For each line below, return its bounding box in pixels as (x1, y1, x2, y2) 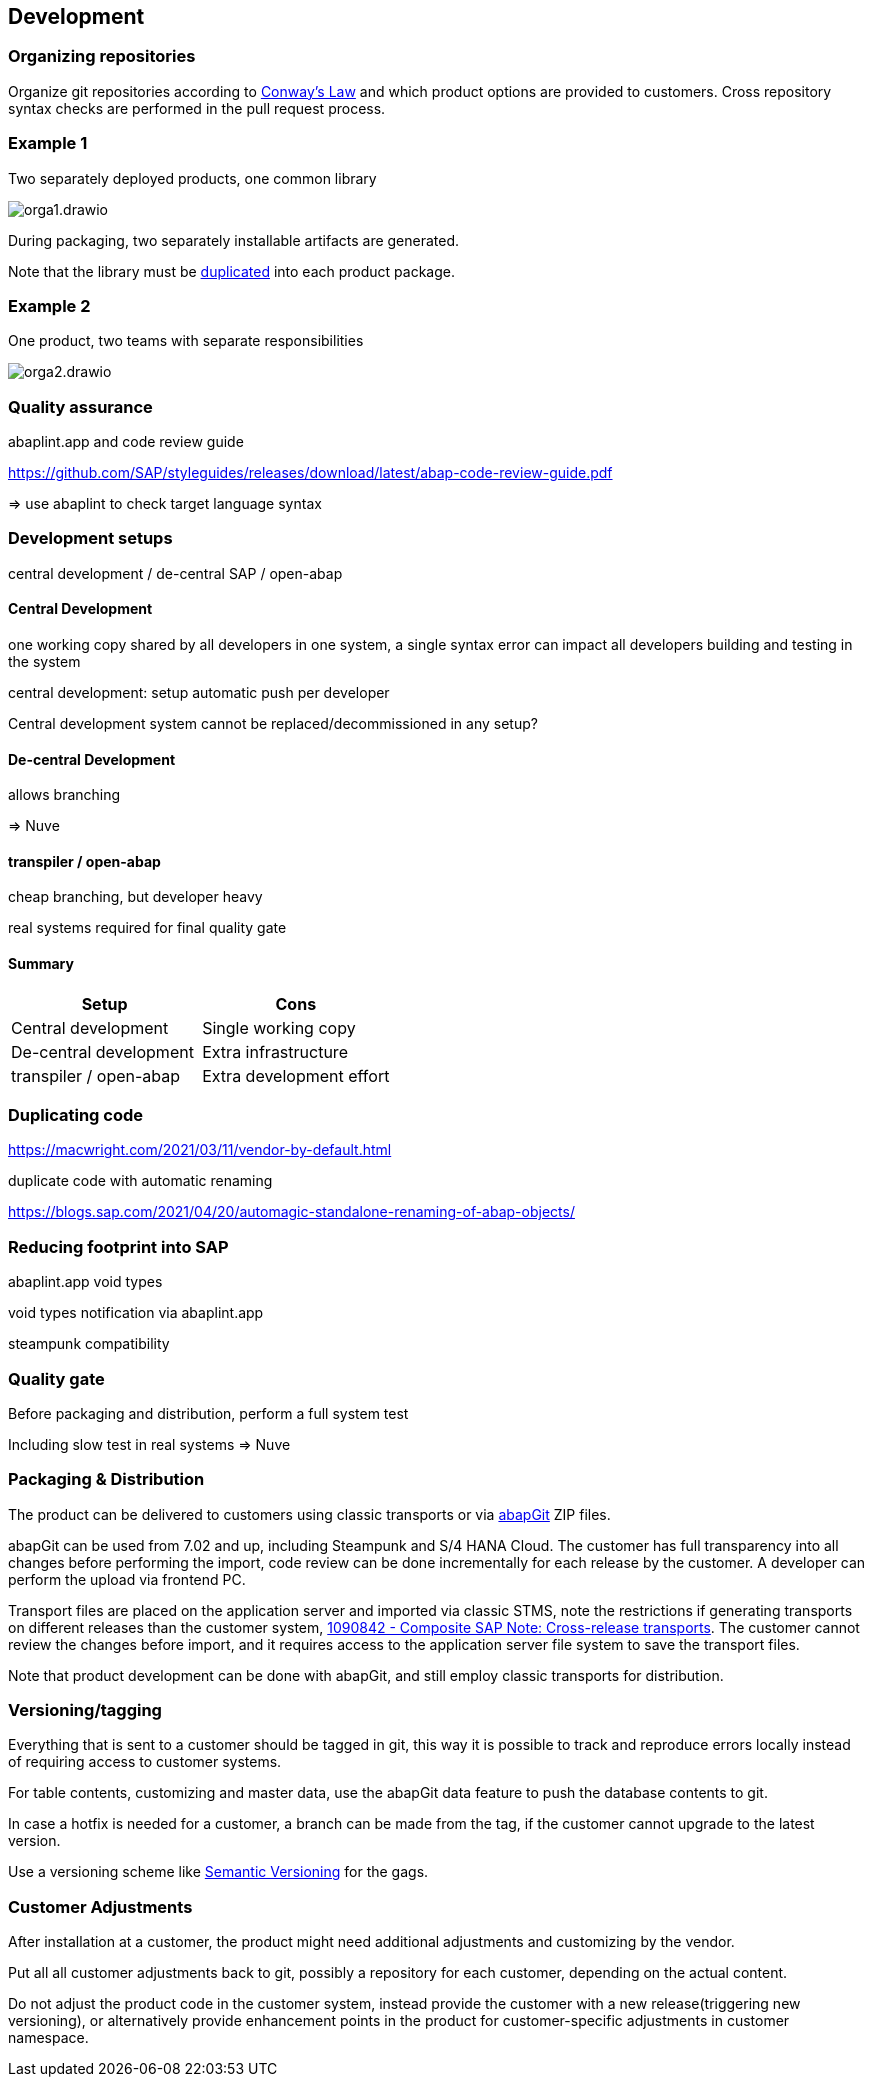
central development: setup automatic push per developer (8, 684, 390, 702)
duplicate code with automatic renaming (8, 1172, 273, 1190)
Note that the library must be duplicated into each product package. (8, 262, 455, 280)
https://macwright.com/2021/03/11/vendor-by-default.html (8, 1141, 392, 1159)
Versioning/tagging (8, 1700, 162, 1721)
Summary (8, 955, 74, 973)
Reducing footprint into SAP (8, 1236, 229, 1257)
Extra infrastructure (202, 1041, 348, 1062)
